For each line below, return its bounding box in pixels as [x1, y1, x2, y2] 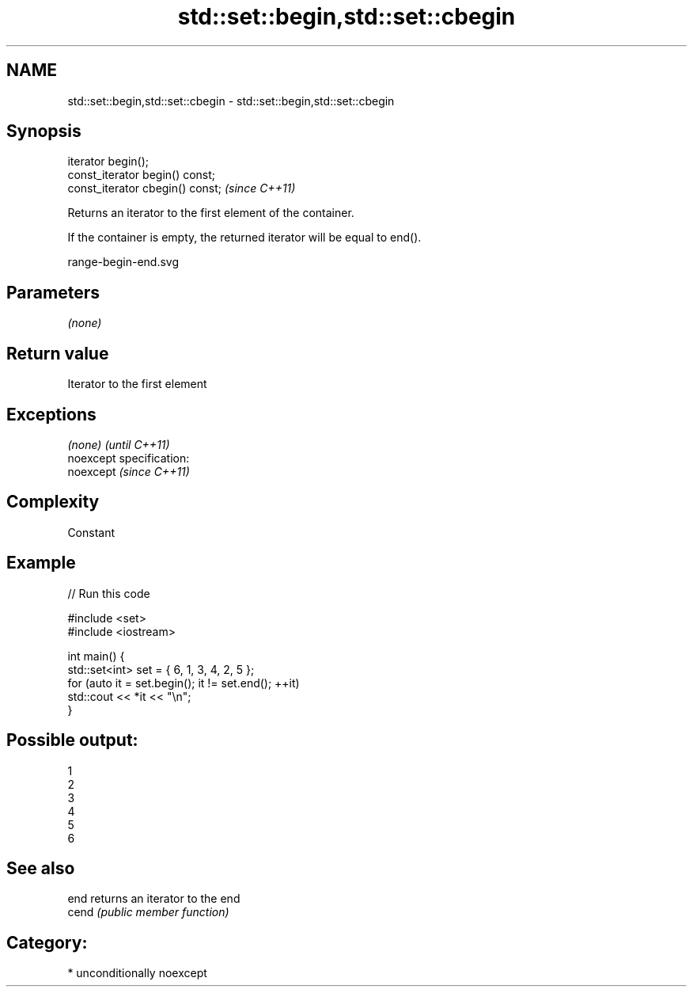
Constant [67, 525, 116, 539]
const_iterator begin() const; [67, 168, 216, 182]
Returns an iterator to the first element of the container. [67, 206, 354, 220]
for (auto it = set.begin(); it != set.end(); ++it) [67, 675, 300, 690]
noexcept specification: [67, 451, 190, 465]
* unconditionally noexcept [67, 966, 207, 980]
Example [6, 553, 76, 573]
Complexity [6, 492, 100, 512]
